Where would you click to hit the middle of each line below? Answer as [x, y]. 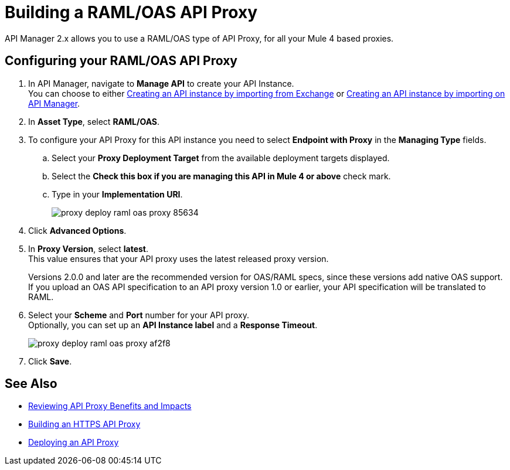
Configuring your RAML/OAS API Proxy [121, 61]
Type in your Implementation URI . [117, 194]
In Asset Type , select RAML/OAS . [94, 121]
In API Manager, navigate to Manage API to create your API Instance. [161, 83]
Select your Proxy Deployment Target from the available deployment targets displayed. [221, 158]
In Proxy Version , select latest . [89, 248]
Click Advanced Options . [77, 230]
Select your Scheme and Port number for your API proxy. [139, 315]
